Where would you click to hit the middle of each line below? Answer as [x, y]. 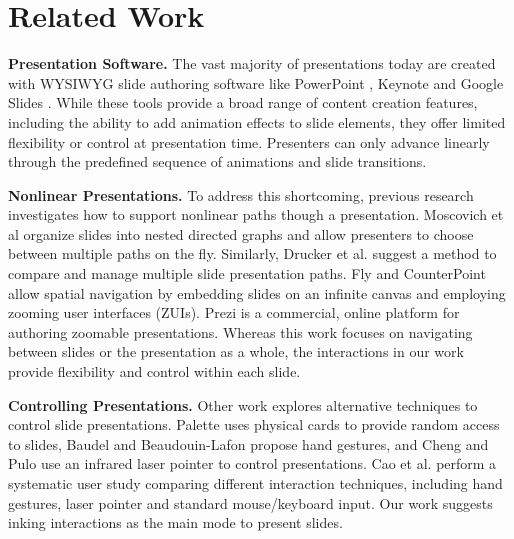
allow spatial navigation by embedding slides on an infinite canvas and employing [257, 292]
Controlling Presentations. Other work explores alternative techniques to [243, 404]
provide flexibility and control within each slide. [154, 371]
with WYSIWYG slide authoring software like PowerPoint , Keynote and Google [256, 82]
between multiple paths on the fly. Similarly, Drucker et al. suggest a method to [252, 253]
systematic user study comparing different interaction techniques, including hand [255, 483]
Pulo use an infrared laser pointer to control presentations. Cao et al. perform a [252, 463]
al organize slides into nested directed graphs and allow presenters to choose [241, 233]
